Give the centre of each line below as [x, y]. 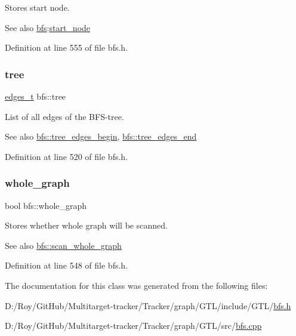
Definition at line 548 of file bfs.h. [67, 265]
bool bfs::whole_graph [46, 205]
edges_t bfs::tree [36, 96]
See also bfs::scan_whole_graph [63, 245]
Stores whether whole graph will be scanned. [86, 225]
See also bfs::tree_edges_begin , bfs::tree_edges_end [101, 136]
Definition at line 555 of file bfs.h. [67, 47]
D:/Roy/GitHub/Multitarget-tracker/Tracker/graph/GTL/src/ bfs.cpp [133, 326]
